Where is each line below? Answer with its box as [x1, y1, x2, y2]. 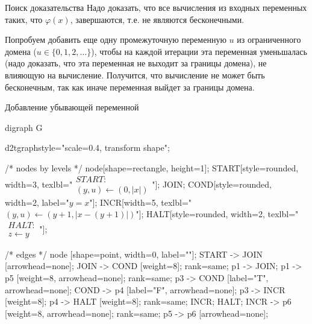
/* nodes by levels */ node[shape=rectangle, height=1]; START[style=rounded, [5, 161, 299, 174]
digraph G [5, 121, 43, 133]
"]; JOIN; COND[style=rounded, [152, 177, 272, 190]
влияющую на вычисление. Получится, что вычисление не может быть [5, 68, 265, 81]
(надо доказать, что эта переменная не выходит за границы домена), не [5, 57, 267, 69]
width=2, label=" [5, 195, 69, 208]
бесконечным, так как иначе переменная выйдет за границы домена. [5, 80, 255, 93]
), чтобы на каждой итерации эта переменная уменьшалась [91, 45, 307, 57]
